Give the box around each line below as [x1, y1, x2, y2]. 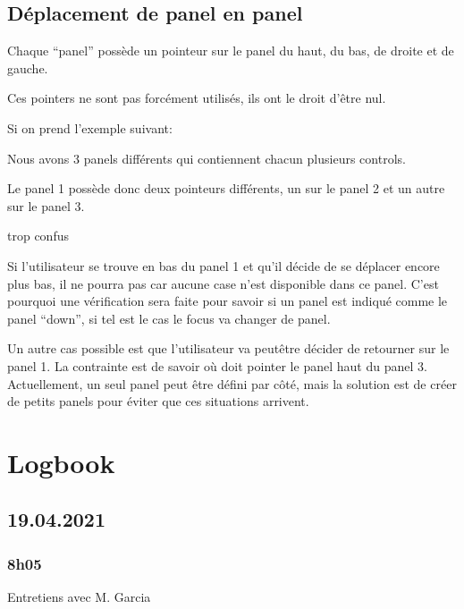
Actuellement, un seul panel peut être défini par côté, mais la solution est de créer [7, 374, 457, 393]
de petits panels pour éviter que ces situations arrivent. [7, 392, 309, 410]
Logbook [7, 444, 115, 480]
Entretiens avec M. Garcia [7, 588, 151, 606]
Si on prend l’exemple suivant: [7, 118, 173, 137]
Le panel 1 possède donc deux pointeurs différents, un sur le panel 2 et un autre [7, 179, 445, 198]
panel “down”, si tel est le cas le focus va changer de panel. [7, 309, 331, 327]
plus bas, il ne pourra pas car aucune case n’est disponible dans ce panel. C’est [7, 274, 439, 292]
